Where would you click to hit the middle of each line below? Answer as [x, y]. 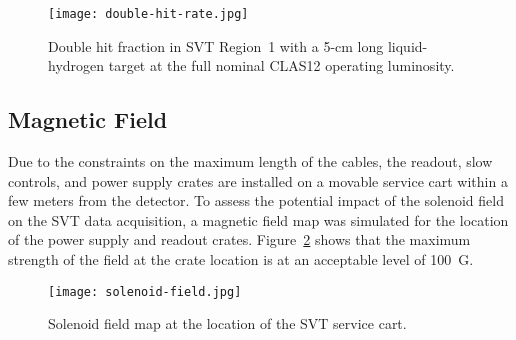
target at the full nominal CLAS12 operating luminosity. [281, 65]
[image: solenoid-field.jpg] [145, 291]
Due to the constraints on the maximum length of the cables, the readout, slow [250, 161]
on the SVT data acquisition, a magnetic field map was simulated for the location [258, 219]
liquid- [407, 45]
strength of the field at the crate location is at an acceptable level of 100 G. [241, 259]
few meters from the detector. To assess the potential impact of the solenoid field [256, 200]
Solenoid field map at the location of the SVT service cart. [227, 323]
